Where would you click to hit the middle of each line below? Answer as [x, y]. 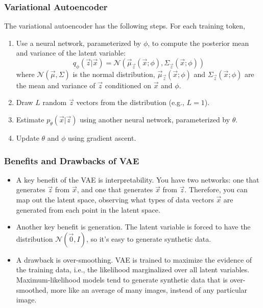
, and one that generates [115, 189]
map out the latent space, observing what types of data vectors [115, 199]
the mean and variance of [56, 85]
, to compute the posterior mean [198, 43]
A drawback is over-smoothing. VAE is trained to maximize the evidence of [134, 259]
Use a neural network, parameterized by [79, 43]
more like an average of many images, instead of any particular [149, 289]
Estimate [30, 119]
